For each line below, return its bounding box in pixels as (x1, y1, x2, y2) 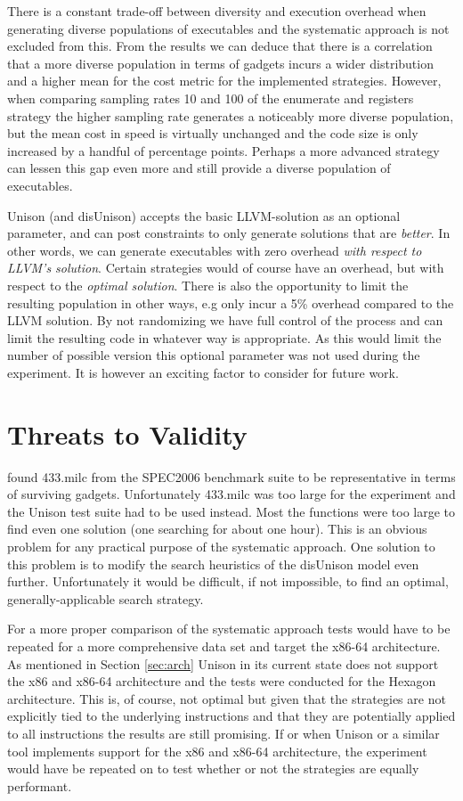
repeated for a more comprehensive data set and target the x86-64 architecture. (7, 636, 441, 655)
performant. (7, 776, 72, 795)
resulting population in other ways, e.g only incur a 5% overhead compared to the (7, 293, 454, 312)
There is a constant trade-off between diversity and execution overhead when (7, 2, 426, 20)
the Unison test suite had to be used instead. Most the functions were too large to (7, 502, 456, 520)
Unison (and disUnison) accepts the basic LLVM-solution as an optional (7, 206, 401, 225)
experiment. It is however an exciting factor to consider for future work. (7, 363, 399, 381)
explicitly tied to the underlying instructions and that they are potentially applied (7, 707, 456, 725)
